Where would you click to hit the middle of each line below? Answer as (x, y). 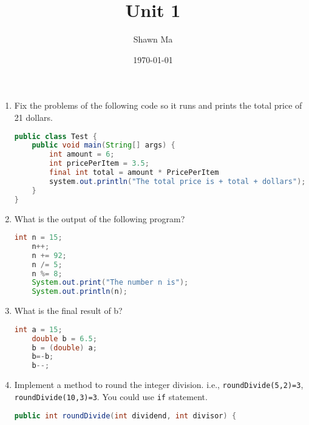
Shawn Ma (153, 39)
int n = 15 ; (38, 238)
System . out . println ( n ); (80, 292)
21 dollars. (33, 117)
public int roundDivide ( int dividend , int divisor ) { (125, 416)
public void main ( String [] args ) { (104, 145)
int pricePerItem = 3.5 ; (99, 164)
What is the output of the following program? (100, 218)
